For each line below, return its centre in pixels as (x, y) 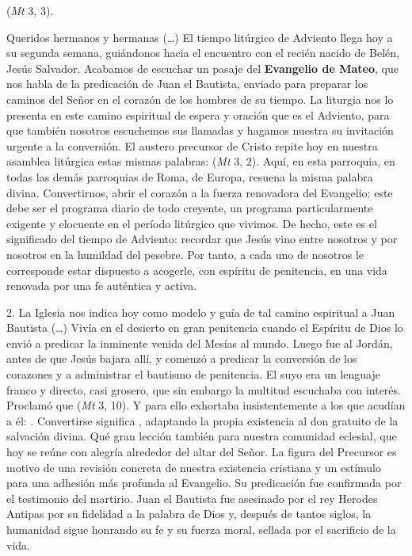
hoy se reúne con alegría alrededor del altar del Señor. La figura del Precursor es (202, 452)
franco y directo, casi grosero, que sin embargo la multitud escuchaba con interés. (204, 389)
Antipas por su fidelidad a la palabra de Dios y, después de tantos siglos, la (189, 514)
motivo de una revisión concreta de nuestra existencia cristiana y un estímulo (194, 467)
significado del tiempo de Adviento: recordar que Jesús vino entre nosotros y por (202, 239)
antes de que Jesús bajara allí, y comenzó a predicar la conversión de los (182, 358)
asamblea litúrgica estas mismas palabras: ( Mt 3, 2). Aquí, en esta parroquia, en (201, 161)
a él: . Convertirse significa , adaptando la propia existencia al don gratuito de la (202, 420)
